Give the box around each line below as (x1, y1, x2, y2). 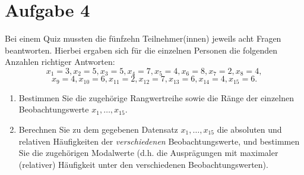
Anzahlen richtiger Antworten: (5, 55, 115, 68)
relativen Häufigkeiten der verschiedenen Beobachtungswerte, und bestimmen (18, 135, 300, 147)
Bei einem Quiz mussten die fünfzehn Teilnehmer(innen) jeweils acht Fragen (5, 32, 281, 45)
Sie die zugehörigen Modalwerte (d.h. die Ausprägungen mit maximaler (18, 146, 278, 159)
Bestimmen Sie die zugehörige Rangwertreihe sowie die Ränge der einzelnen (18, 91, 294, 104)
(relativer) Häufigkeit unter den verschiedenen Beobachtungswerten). (18, 158, 268, 170)
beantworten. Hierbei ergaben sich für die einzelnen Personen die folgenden (5, 43, 278, 56)
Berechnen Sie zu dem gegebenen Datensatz (18, 123, 178, 135)
